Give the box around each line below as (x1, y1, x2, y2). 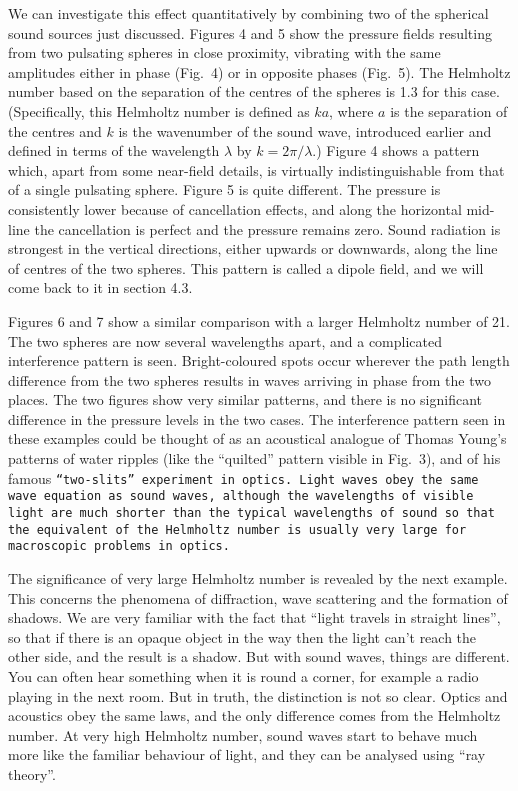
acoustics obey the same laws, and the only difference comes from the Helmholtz (8, 705, 501, 726)
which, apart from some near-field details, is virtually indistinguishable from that (8, 159, 505, 180)
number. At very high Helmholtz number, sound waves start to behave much (8, 724, 478, 745)
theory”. (8, 763, 56, 784)
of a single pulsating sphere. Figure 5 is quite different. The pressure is (8, 179, 441, 200)
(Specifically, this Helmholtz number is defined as (8, 100, 310, 121)
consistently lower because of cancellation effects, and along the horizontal (8, 198, 462, 219)
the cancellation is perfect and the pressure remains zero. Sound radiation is (34, 218, 501, 239)
